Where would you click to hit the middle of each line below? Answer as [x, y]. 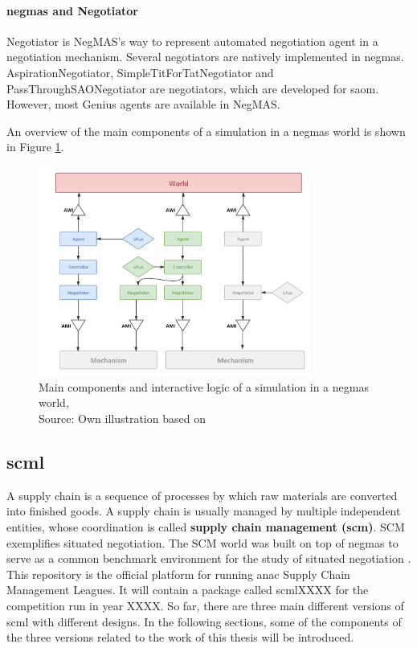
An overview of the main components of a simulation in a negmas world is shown [206, 131]
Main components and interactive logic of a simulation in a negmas [204, 386]
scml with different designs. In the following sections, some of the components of [204, 621]
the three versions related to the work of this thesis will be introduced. [180, 637]
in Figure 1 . [35, 147]
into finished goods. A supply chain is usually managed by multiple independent [204, 511]
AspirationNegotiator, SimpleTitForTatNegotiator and [140, 72]
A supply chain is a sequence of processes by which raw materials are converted [202, 495]
